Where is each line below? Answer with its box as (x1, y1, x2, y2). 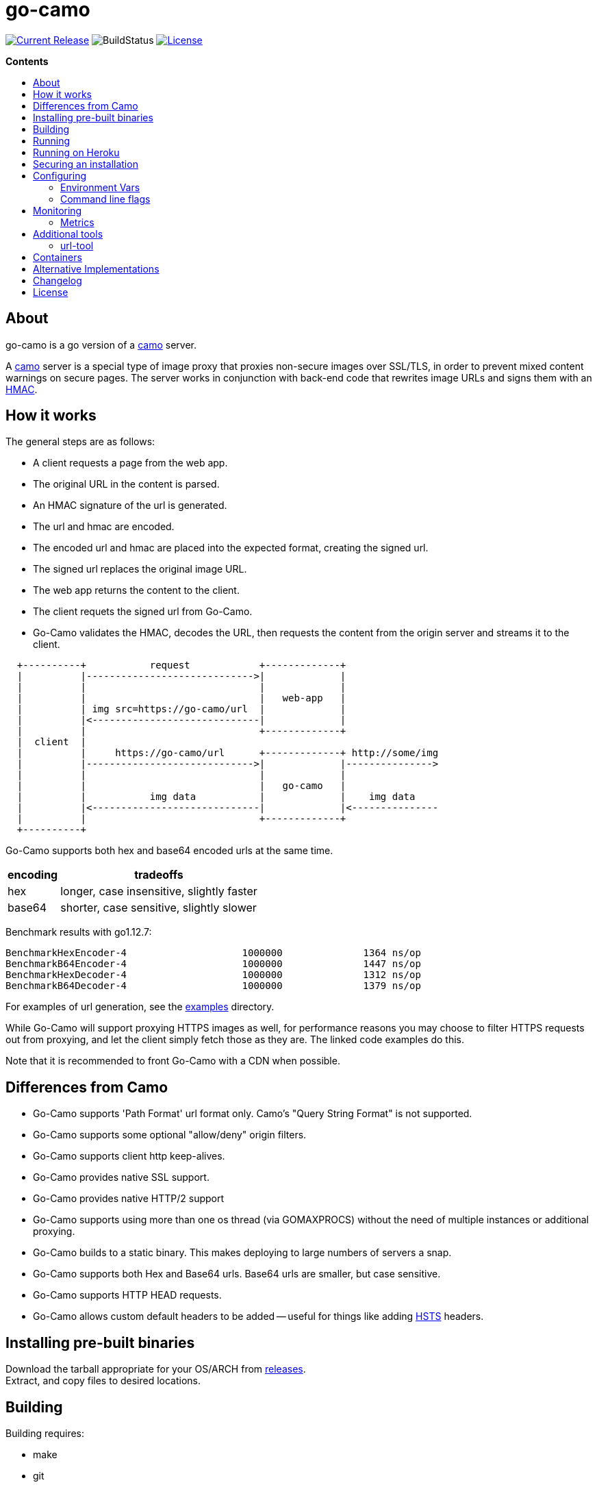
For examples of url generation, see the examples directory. (5, 1001, 275, 1013)
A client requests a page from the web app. (33, 457, 228, 469)
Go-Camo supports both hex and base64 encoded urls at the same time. (5, 845, 333, 857)
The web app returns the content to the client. (33, 584, 240, 597)
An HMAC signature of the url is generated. (33, 499, 227, 512)
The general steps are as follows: (5, 436, 155, 448)
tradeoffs (134, 868, 183, 882)
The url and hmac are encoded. (33, 521, 175, 533)
